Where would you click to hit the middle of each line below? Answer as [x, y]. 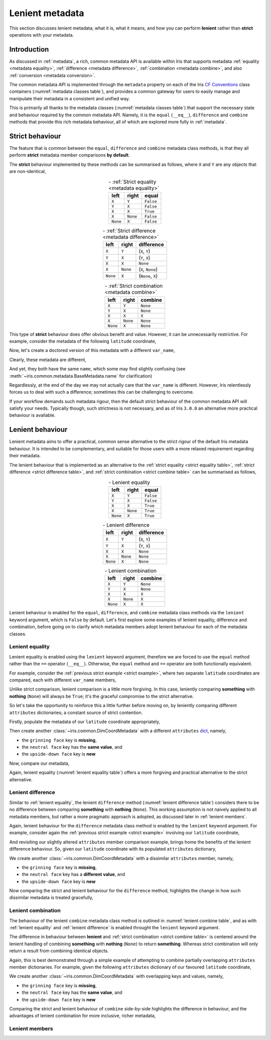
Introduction [29, 49]
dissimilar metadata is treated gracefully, [51, 898]
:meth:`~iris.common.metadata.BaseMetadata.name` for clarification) [81, 376]
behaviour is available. [32, 415]
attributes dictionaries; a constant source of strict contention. [76, 713]
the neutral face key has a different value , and [74, 875]
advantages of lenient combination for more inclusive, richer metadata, [83, 1016]
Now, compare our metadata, [39, 763]
